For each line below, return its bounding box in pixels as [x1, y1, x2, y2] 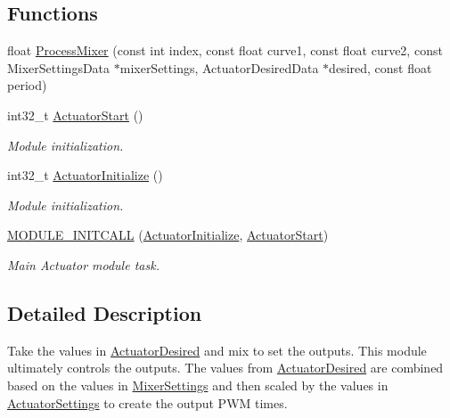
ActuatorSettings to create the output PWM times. [7, 393, 288, 412]
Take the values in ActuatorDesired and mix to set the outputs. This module [7, 340, 427, 359]
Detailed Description [7, 299, 202, 326]
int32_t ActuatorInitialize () [7, 166, 163, 184]
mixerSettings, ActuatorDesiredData [119, 58, 319, 77]
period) [7, 76, 47, 94]
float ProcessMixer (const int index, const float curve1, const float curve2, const [7, 41, 443, 60]
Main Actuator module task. [7, 255, 160, 274]
